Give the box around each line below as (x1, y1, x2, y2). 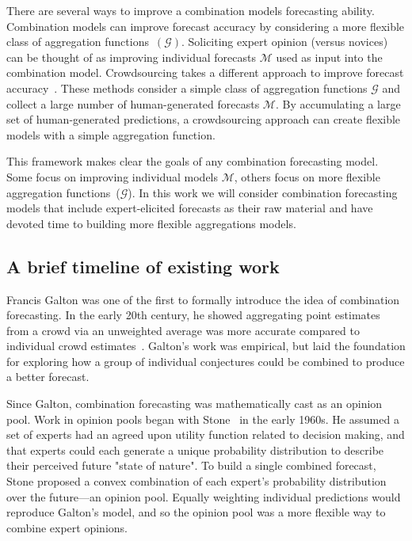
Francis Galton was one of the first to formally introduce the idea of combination (6, 291, 400, 307)
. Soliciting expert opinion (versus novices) (181, 33, 388, 50)
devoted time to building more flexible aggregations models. (6, 215, 296, 231)
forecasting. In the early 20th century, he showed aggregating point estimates (6, 307, 380, 323)
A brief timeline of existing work (6, 253, 280, 278)
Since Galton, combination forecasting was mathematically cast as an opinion (6, 395, 383, 412)
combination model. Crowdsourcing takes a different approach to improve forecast (6, 64, 404, 81)
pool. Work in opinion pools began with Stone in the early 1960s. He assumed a (6, 410, 399, 427)
